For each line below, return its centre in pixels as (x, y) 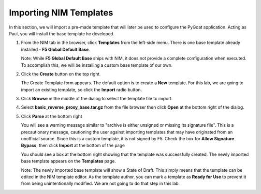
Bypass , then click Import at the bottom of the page (73, 146)
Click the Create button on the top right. (61, 74)
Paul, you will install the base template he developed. (62, 33)
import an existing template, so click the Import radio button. (81, 90)
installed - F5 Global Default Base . (56, 49)
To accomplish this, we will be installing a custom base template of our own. (97, 65)
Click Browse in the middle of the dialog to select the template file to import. (97, 99)
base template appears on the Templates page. (68, 161)
